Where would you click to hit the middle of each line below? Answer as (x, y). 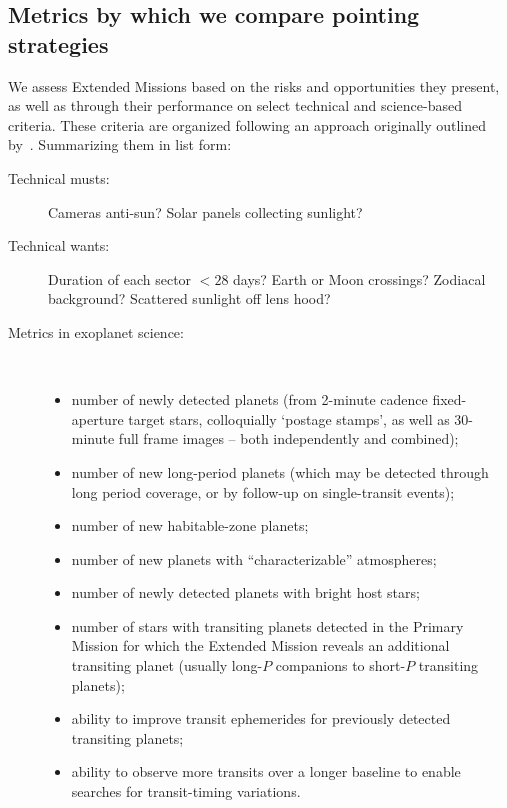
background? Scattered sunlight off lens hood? (189, 298)
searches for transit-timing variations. (186, 791)
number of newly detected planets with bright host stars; (245, 592)
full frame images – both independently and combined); (288, 438)
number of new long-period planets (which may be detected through (280, 471)
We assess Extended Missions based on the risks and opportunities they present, (254, 85)
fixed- (449, 399)
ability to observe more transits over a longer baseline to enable (266, 771)
